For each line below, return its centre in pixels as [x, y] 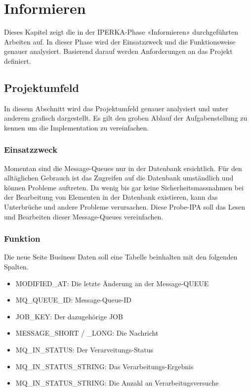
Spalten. [16, 267]
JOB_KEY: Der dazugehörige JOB [69, 316]
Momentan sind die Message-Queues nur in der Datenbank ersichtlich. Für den [123, 168]
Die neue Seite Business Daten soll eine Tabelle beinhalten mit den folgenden [121, 257]
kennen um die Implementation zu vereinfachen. [77, 127]
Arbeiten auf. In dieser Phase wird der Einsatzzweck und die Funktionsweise [120, 41]
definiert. [18, 61]
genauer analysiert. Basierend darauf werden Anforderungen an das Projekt [118, 51]
